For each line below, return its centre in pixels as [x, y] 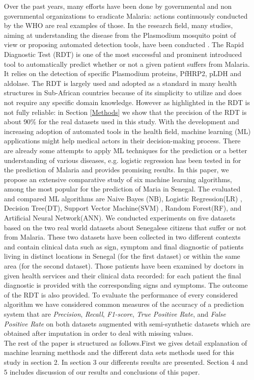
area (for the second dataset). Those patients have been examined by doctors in [124, 266]
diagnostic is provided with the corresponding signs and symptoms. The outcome [126, 285]
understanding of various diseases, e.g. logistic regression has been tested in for [123, 160]
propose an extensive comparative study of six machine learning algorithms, [118, 179]
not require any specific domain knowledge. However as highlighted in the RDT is [127, 102]
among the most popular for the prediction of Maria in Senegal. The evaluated [122, 189]
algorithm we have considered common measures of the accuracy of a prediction [124, 304]
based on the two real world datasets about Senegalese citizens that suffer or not [125, 227]
